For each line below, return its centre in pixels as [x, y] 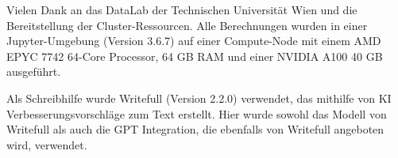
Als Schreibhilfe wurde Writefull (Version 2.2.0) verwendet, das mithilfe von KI [199, 98]
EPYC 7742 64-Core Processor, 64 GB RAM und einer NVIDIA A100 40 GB [195, 56]
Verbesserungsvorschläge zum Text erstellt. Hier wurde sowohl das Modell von [197, 113]
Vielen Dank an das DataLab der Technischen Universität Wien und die [182, 9]
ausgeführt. [34, 71]
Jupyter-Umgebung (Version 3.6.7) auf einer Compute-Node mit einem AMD [194, 41]
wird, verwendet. [47, 144]
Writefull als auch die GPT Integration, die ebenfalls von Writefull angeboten [195, 129]
